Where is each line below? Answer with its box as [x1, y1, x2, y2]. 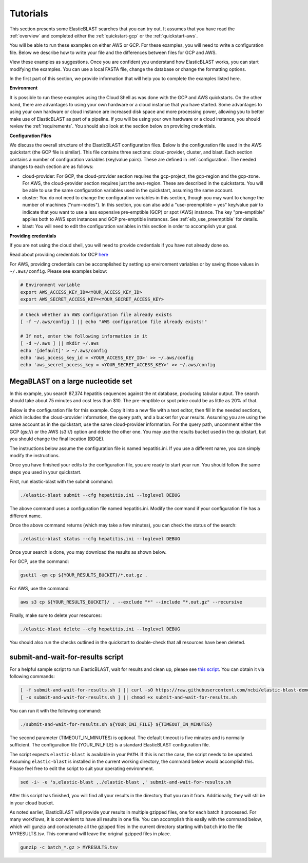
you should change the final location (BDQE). [9, 436, 105, 442]
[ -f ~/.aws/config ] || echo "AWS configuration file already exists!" [20, 319, 207, 325]
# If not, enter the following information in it [20, 333, 148, 339]
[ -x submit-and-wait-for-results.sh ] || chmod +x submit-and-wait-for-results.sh [20, 694, 237, 700]
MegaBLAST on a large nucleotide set [9, 377, 132, 385]
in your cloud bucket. [9, 799, 54, 806]
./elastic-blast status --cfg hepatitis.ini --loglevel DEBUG [20, 536, 180, 541]
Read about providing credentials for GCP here [9, 252, 109, 258]
